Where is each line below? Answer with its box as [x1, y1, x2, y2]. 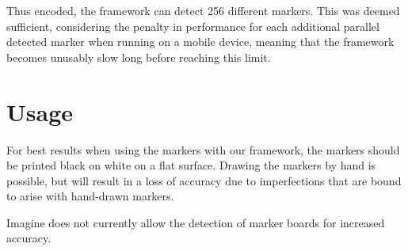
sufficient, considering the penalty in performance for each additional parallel [6, 17, 379, 34]
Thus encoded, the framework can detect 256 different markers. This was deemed [6, 2, 400, 18]
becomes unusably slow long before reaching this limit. [6, 48, 271, 65]
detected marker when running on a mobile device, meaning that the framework [6, 33, 395, 50]
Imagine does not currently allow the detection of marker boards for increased [6, 214, 385, 230]
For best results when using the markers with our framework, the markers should [6, 141, 400, 158]
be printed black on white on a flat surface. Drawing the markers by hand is [6, 157, 376, 173]
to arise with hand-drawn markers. [6, 188, 174, 204]
